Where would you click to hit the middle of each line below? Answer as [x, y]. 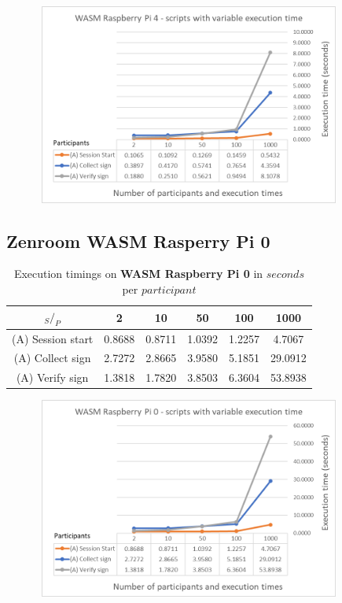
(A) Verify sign [52, 377]
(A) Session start [53, 338]
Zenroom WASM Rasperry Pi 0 [138, 240]
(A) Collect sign [52, 358]
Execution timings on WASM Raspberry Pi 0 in [138, 274]
